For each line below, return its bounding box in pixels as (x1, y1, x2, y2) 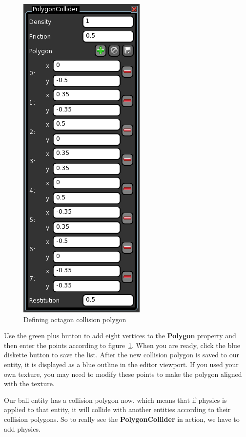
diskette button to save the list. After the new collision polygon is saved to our (4, 350, 239, 360)
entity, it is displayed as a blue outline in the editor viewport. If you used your (4, 359, 239, 369)
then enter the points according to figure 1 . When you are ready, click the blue (4, 340, 241, 350)
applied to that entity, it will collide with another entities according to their (4, 404, 231, 415)
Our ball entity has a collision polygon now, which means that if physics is (4, 394, 227, 405)
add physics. (4, 423, 41, 434)
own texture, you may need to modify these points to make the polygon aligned (4, 369, 242, 379)
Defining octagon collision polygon (23, 314, 126, 324)
